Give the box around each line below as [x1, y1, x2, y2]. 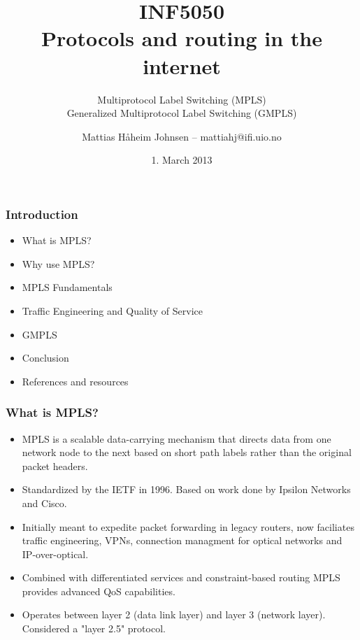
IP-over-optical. [22, 546, 89, 561]
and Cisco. [22, 495, 67, 510]
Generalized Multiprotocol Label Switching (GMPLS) [66, 106, 297, 120]
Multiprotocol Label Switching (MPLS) [97, 92, 266, 106]
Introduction [6, 205, 78, 222]
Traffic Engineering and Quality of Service [22, 303, 203, 318]
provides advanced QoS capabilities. [22, 583, 175, 598]
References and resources [22, 374, 129, 388]
